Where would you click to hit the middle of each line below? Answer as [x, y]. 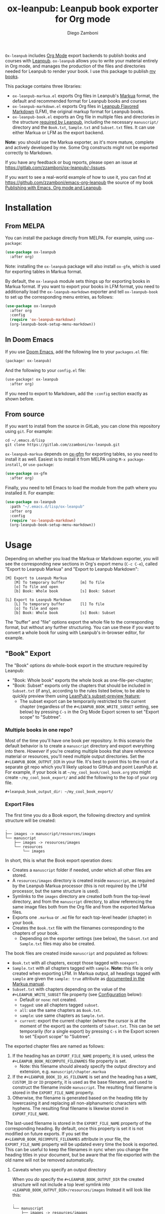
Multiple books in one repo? [39, 730]
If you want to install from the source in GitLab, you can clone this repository [82, 426]
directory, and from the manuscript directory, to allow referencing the [82, 901]
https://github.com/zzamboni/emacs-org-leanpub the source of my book [79, 182]
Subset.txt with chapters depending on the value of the [69, 989]
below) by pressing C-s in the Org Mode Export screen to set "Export [89, 712]
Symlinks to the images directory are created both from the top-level [81, 896]
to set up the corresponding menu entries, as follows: [59, 297]
